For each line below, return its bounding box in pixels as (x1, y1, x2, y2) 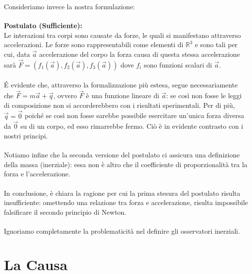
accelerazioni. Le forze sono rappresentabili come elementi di (4, 39, 184, 50)
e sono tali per (195, 39, 238, 50)
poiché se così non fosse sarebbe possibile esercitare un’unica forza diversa (24, 110, 244, 120)
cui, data (4, 49, 30, 59)
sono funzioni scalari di (144, 59, 212, 69)
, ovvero (53, 90, 77, 101)
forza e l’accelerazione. (4, 169, 70, 179)
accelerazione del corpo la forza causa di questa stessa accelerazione (39, 49, 240, 59)
